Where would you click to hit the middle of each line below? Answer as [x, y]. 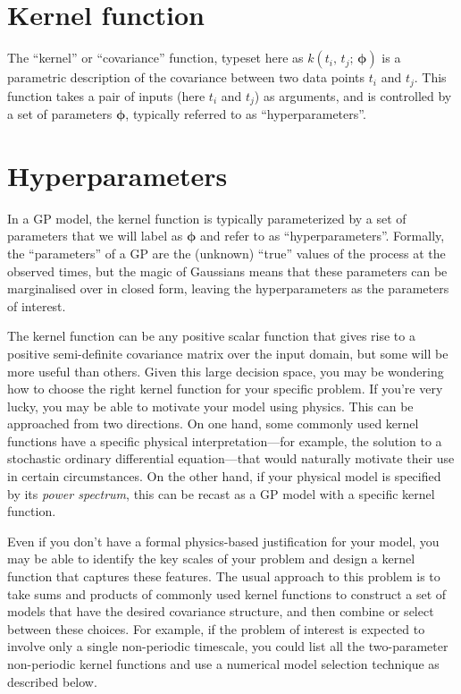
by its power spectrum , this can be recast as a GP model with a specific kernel [221, 493]
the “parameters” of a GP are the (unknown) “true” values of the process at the [226, 253]
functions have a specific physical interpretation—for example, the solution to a [225, 440]
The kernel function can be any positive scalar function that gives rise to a [211, 336]
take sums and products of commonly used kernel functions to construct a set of [227, 593]
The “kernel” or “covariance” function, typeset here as [155, 58]
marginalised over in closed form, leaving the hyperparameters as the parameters [228, 288]
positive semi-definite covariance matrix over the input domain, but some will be [228, 353]
